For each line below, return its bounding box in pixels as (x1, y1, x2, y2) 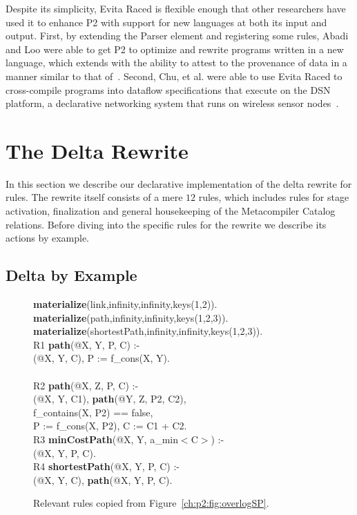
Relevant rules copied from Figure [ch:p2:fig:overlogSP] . (33, 496, 269, 510)
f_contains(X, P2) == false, (33, 405, 153, 419)
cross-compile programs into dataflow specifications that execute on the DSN (6, 82, 331, 97)
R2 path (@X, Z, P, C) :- (33, 378, 139, 392)
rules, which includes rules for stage (198, 190, 349, 204)
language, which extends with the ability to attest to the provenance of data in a (6, 55, 347, 70)
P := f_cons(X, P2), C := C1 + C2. (33, 418, 187, 433)
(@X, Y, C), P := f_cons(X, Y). (33, 351, 170, 365)
